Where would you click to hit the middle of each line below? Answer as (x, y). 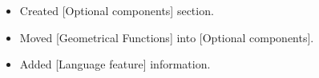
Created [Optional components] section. (117, 10)
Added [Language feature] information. (115, 64)
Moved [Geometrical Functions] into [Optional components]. (167, 37)
